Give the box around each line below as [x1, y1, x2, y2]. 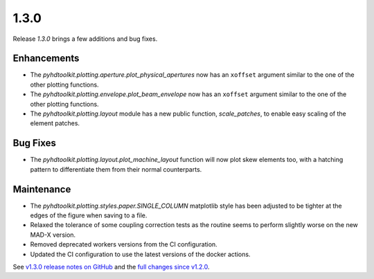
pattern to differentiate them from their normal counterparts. [30, 165, 202, 173]
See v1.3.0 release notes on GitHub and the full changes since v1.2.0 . [12, 262, 211, 271]
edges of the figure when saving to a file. [30, 211, 148, 219]
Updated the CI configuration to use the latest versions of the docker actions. [30, 250, 251, 258]
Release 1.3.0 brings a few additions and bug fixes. [12, 35, 158, 43]
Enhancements [12, 53, 80, 64]
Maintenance [12, 183, 71, 195]
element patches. [30, 119, 80, 127]
